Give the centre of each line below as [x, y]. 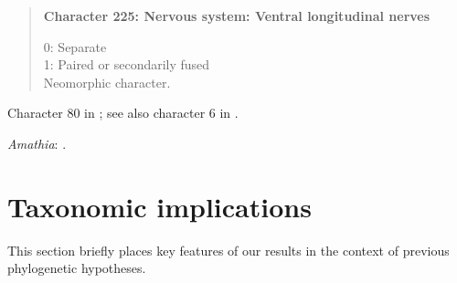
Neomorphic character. [107, 82]
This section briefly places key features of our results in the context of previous [228, 250]
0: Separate [75, 46]
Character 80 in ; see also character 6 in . [123, 113]
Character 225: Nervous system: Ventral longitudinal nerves [237, 16]
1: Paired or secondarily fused [127, 64]
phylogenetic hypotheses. [77, 268]
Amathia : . [37, 143]
